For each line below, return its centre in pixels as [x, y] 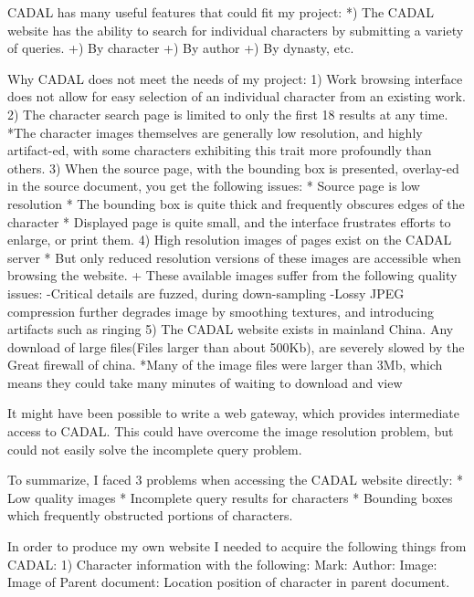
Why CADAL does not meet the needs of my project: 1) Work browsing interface [235, 78]
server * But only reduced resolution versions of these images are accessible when [234, 257]
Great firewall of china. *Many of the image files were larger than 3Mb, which [225, 365]
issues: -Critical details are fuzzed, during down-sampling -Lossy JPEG [206, 293]
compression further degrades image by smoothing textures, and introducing [221, 311]
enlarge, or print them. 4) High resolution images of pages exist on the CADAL [230, 240]
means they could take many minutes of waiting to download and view [205, 382]
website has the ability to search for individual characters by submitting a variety [236, 30]
